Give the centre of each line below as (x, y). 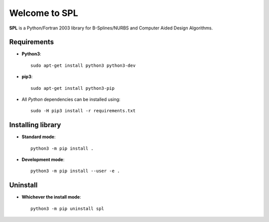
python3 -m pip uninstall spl (67, 209)
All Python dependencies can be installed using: (71, 99)
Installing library (35, 125)
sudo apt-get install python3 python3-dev (83, 65)
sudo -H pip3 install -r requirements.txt (83, 111)
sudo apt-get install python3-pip (72, 88)
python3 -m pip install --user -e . (75, 171)
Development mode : (43, 160)
